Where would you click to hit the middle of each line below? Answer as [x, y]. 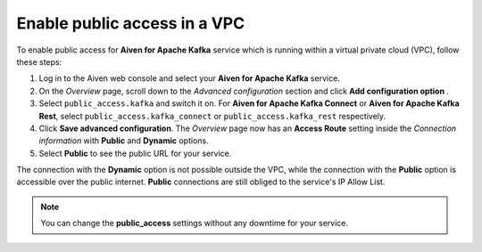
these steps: [39, 61]
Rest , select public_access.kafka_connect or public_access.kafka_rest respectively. [212, 116]
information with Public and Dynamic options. [124, 141]
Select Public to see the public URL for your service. [135, 153]
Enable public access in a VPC [131, 23]
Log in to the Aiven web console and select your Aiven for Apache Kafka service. [190, 78]
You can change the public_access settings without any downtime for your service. [194, 224]
